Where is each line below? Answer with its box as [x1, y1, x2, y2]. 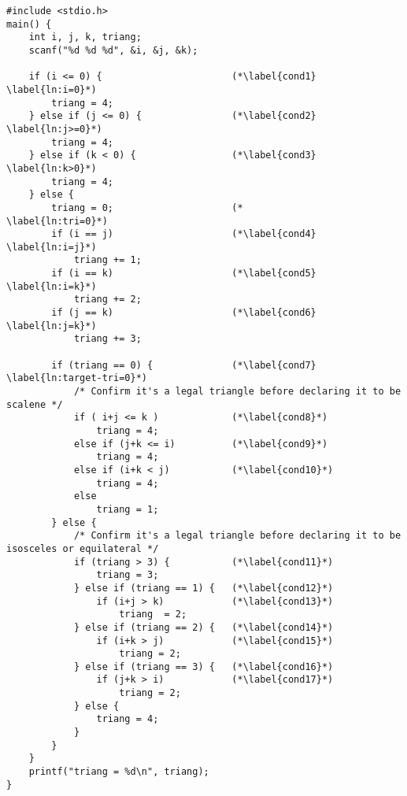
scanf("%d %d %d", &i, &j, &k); [28, 44, 198, 56]
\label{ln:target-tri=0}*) [6, 372, 147, 384]
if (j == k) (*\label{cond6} [51, 307, 316, 319]
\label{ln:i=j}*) [6, 241, 97, 253]
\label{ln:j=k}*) [6, 320, 97, 331]
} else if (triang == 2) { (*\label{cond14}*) [73, 621, 334, 633]
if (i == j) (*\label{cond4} [51, 228, 316, 240]
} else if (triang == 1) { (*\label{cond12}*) [73, 582, 334, 594]
